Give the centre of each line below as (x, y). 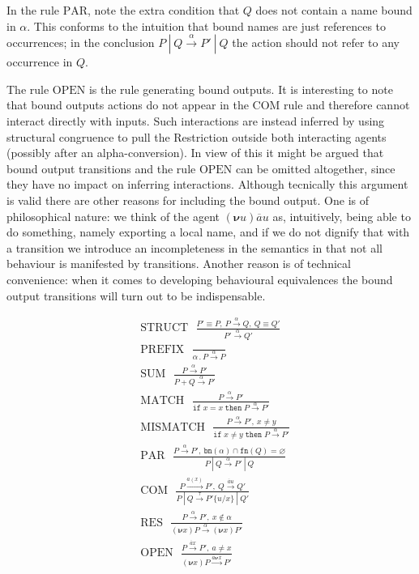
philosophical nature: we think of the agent (113, 216)
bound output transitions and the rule (101, 168)
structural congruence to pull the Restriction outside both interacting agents (197, 136)
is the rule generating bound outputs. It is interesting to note (241, 89)
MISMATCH (173, 427)
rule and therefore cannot (347, 105)
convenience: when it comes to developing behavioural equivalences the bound (200, 279)
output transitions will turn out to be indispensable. (136, 295)
